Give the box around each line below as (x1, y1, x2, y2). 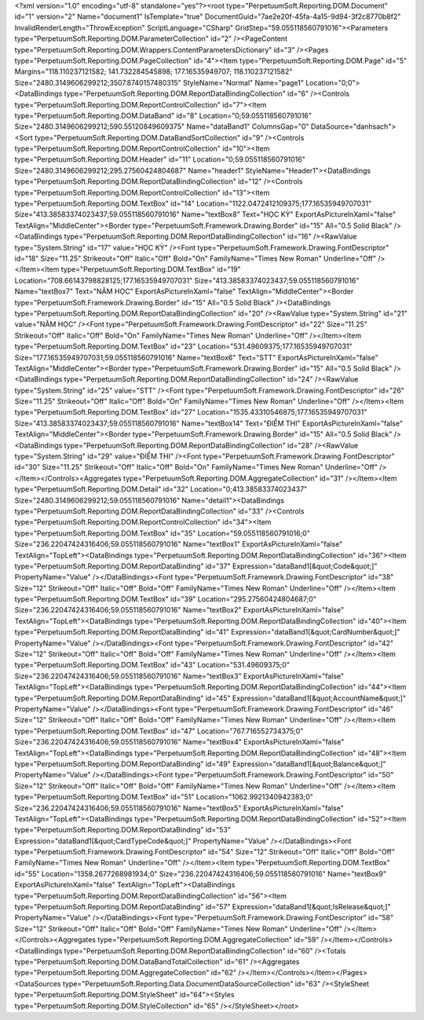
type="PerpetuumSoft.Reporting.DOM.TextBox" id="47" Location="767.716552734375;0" (14, 726, 304, 736)
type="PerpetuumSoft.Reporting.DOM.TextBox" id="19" (60, 265, 241, 274)
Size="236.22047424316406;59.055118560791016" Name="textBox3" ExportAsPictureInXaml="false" (14, 671, 345, 681)
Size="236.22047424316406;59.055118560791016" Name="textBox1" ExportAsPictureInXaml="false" (14, 539, 343, 549)
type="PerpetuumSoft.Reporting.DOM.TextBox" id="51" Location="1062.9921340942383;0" (14, 792, 314, 802)
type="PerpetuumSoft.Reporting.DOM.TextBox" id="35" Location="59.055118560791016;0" (14, 528, 310, 538)
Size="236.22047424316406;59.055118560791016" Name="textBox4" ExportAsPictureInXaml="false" (14, 737, 345, 747)
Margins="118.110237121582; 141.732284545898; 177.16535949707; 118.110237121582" (14, 67, 293, 76)
